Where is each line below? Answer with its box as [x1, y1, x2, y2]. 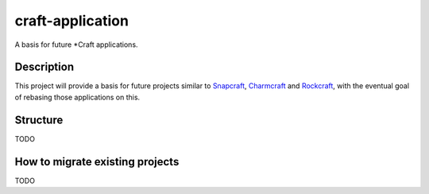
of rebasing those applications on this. [14, 92, 141, 102]
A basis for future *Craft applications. [14, 40, 138, 49]
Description [14, 60, 75, 74]
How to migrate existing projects [14, 155, 180, 169]
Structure [14, 113, 64, 126]
